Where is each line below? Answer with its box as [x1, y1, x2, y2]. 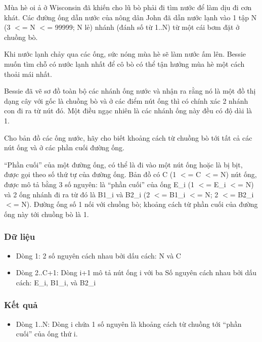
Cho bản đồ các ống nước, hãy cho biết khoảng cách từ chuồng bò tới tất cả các [4, 132, 252, 143]
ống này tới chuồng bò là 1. [4, 208, 89, 219]
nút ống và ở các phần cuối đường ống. [4, 142, 125, 153]
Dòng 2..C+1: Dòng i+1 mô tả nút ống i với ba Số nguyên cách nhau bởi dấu [16, 267, 257, 278]
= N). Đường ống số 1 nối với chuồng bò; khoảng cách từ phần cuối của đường [13, 199, 258, 209]
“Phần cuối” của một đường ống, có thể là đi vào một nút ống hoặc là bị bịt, [4, 159, 243, 169]
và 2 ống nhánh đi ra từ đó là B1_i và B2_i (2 [4, 189, 150, 199]
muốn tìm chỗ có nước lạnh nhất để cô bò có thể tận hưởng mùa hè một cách [4, 58, 245, 69]
